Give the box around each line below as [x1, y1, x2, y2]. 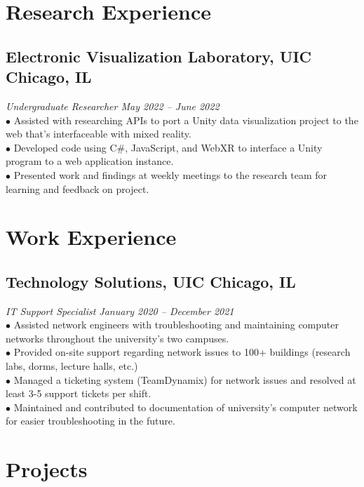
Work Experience [6, 222, 177, 251]
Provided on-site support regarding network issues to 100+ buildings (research [13, 345, 351, 359]
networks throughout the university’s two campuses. [6, 331, 229, 345]
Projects [6, 455, 88, 483]
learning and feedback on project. [6, 181, 149, 196]
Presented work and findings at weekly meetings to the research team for [13, 167, 327, 182]
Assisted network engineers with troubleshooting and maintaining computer [13, 317, 339, 332]
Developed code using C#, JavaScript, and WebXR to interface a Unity [13, 140, 323, 154]
